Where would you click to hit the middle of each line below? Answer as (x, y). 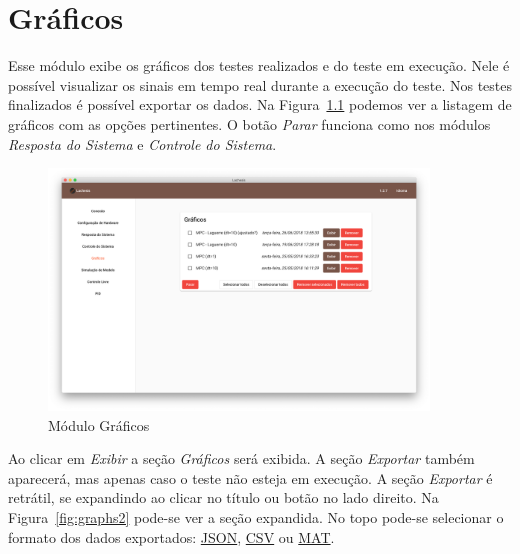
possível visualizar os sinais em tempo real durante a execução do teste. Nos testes (260, 84)
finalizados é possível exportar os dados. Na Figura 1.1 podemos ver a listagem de (260, 104)
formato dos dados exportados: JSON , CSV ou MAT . (171, 536)
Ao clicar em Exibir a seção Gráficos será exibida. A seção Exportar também (241, 458)
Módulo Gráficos (99, 424)
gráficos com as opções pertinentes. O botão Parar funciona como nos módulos (249, 123)
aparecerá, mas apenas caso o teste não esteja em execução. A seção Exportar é (250, 477)
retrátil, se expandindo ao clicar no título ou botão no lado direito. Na (223, 497)
